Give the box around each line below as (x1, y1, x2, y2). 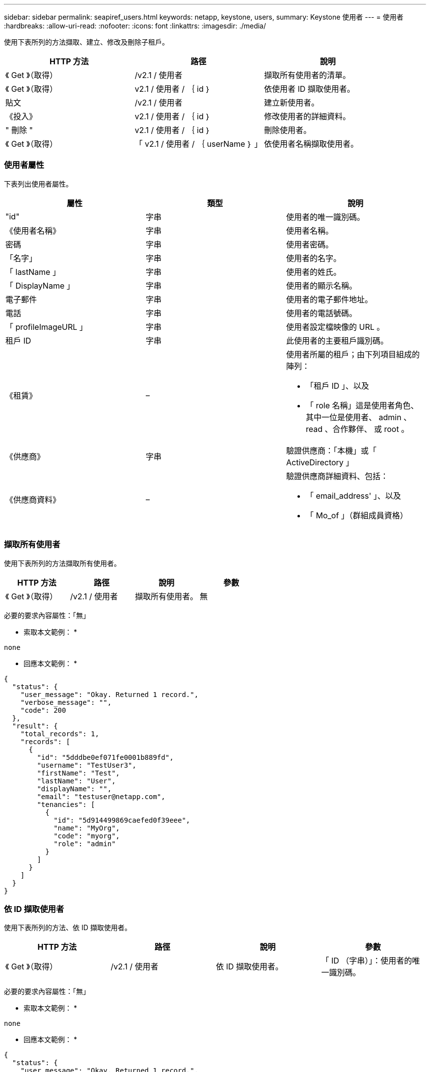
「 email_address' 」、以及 (305, 490, 401, 501)
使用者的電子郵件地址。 (286, 294, 373, 304)
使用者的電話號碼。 (286, 308, 357, 318)
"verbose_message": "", (20, 698, 112, 706)
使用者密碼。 (286, 239, 333, 249)
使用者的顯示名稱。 (286, 280, 357, 291)
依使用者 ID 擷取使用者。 (264, 84, 355, 94)
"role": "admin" (54, 839, 116, 848)
